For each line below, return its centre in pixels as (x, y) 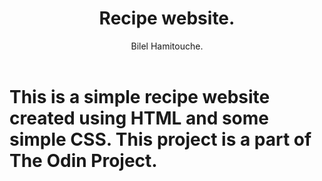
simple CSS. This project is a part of (160, 139)
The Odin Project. (83, 160)
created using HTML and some (139, 118)
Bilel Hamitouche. (167, 46)
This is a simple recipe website (140, 96)
